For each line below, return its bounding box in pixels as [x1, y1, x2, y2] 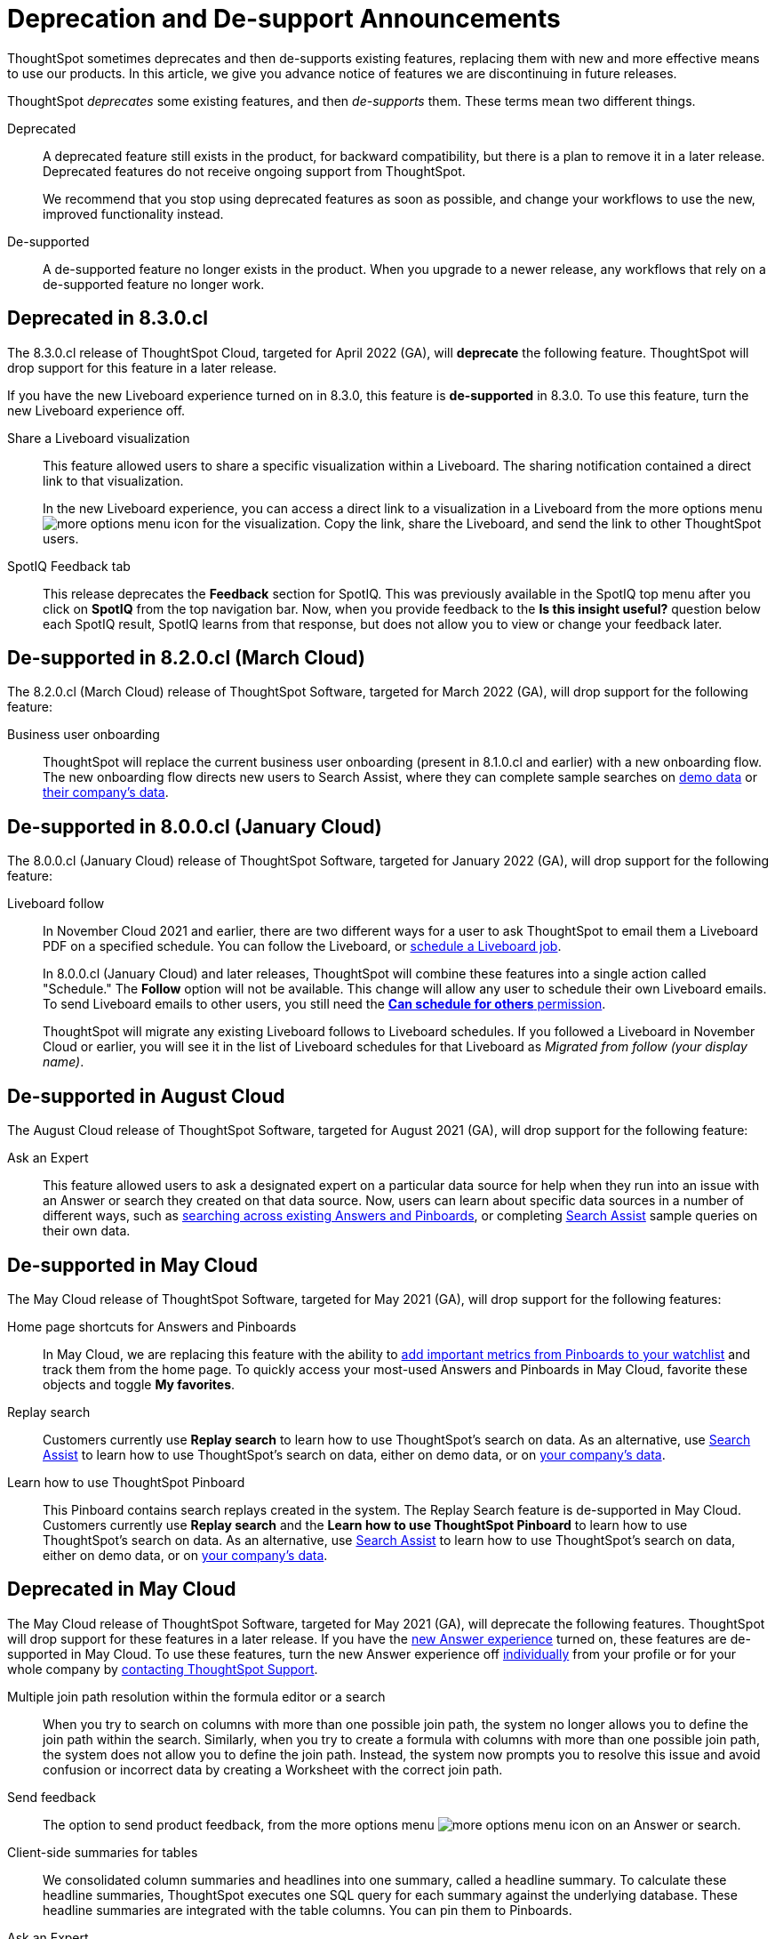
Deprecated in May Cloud [7, 1578, 236, 1601]
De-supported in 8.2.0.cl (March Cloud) [7, 647, 365, 670]
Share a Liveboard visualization [7, 430, 190, 446]
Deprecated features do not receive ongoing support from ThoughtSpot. [43, 163, 466, 179]
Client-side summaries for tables [7, 1844, 198, 1860]
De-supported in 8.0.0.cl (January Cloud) [7, 815, 382, 838]
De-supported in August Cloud [7, 1084, 285, 1107]
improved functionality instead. [43, 205, 224, 221]
